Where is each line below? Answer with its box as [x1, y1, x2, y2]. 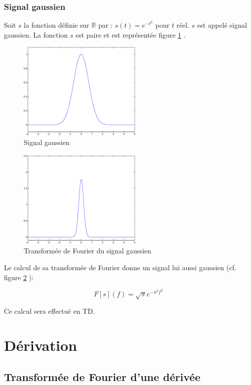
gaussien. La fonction [4, 29, 68, 40]
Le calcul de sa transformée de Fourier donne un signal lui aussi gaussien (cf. [4, 262, 237, 273]
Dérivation [4, 335, 77, 355]
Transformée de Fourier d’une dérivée [4, 369, 201, 384]
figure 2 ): [4, 272, 34, 282]
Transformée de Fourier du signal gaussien [24, 245, 152, 256]
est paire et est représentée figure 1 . [75, 29, 186, 40]
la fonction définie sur [24, 20, 89, 30]
